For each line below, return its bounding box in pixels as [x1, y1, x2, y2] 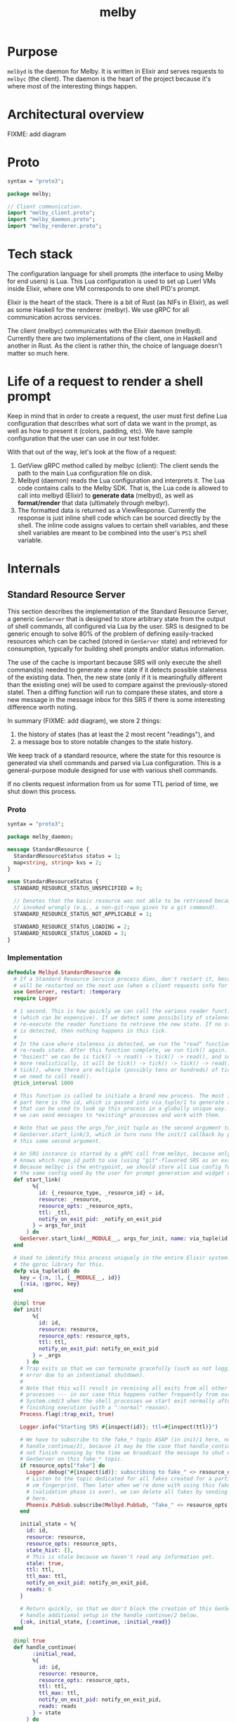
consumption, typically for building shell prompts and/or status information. [7, 644, 225, 653]
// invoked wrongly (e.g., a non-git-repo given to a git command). [13, 904, 218, 911]
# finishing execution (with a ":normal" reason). [20, 1404, 171, 1411]
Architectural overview [7, 107, 145, 123]
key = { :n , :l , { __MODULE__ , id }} [20, 1274, 121, 1281]
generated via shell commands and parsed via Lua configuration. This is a [7, 758, 221, 767]
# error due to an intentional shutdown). [20, 1371, 146, 1378]
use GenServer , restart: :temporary [13, 989, 121, 996]
